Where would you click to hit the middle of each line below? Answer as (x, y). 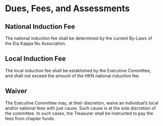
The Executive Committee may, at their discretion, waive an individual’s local (82, 103)
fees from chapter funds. (30, 118)
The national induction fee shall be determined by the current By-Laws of (79, 38)
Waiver (16, 91)
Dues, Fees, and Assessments (68, 9)
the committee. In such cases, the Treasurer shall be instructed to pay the (79, 113)
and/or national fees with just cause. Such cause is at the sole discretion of (81, 108)
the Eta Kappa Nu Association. (36, 43)
